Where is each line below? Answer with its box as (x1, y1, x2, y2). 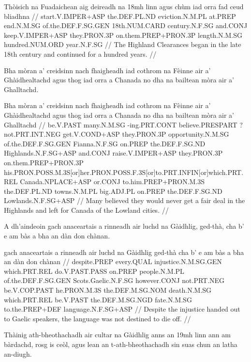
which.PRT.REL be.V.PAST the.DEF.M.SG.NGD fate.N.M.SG (4, 294, 192, 304)
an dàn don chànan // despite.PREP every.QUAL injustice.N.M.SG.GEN (4, 256, 222, 267)
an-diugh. (4, 348, 32, 359)
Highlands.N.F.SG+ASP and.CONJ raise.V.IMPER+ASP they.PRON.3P (4, 148, 223, 158)
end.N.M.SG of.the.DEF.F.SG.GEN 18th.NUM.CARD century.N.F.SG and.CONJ (4, 20, 248, 31)
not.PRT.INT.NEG (4, 129, 61, 139)
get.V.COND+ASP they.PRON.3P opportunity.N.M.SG (63, 129, 229, 139)
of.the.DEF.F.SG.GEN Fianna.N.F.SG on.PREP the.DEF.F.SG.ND (4, 138, 206, 148)
